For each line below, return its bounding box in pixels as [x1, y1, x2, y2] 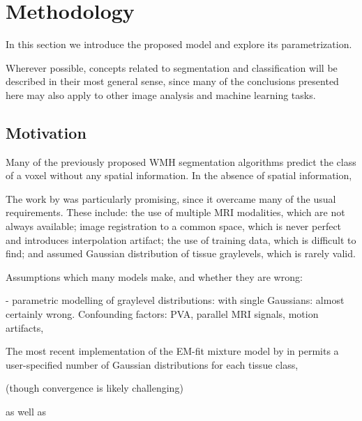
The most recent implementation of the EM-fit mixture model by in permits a [6, 344, 339, 358]
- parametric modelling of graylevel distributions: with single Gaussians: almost [6, 293, 345, 307]
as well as [6, 404, 47, 419]
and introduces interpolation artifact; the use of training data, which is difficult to [6, 232, 356, 247]
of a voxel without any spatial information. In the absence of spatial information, [6, 168, 352, 183]
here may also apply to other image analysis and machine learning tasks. [6, 87, 316, 102]
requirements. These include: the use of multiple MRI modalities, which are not [6, 205, 345, 220]
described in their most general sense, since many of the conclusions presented [6, 74, 339, 89]
